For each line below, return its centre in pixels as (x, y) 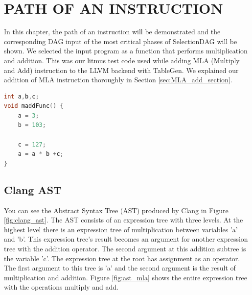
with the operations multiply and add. (61, 287)
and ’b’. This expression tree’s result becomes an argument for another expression (126, 239)
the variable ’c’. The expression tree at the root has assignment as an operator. (122, 258)
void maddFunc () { (34, 106)
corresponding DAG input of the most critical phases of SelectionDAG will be (121, 41)
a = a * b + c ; (41, 154)
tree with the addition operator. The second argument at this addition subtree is (125, 249)
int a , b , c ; (22, 96)
